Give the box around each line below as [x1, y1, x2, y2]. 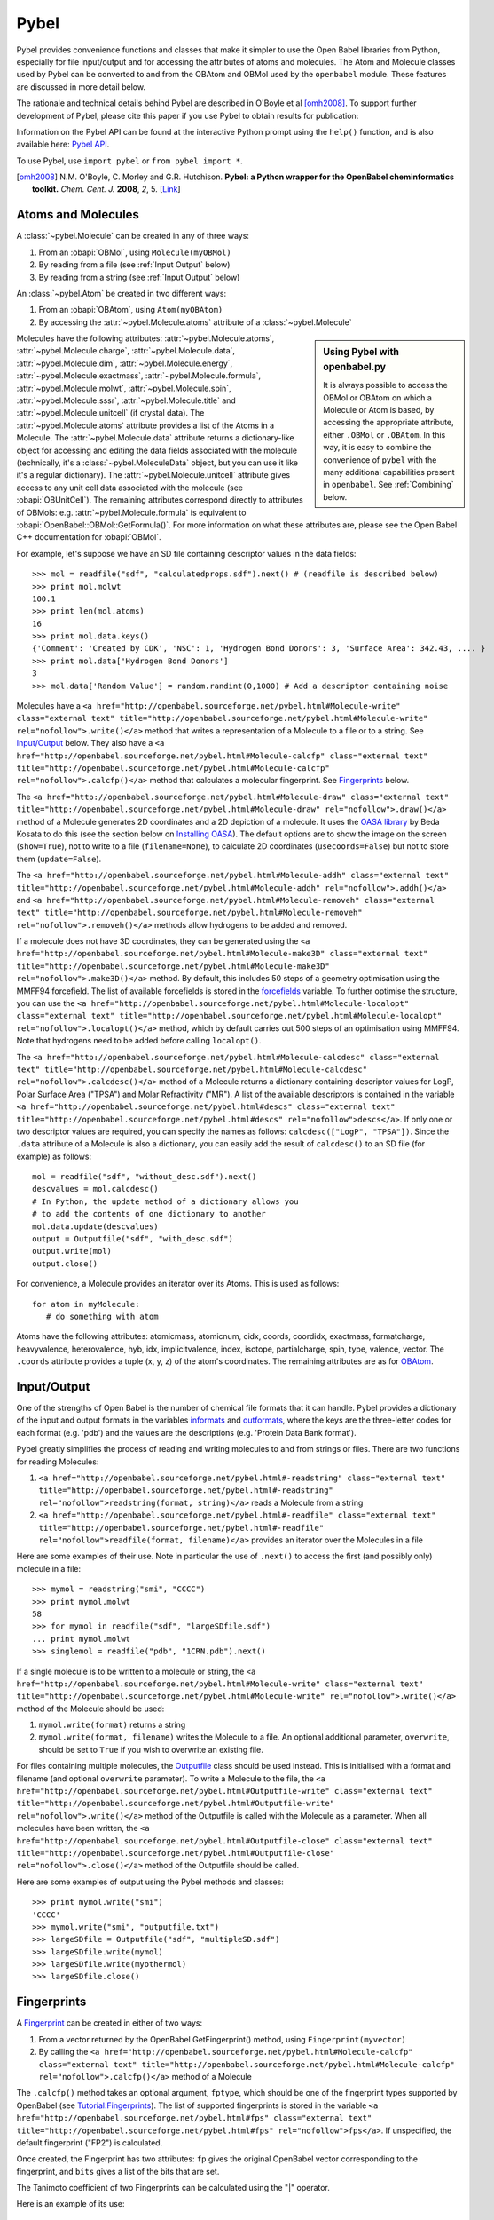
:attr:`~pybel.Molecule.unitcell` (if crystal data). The [16, 408, 205, 418]
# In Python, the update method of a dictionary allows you [32, 1196, 299, 1207]
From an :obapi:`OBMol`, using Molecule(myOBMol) [38, 247, 232, 258]
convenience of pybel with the [323, 454, 437, 465]
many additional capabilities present [323, 466, 456, 477]
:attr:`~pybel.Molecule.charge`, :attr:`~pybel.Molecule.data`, [16, 345, 235, 356]
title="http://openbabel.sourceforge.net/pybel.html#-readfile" [38, 1523, 325, 1533]
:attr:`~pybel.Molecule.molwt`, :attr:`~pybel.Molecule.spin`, [16, 383, 231, 393]
